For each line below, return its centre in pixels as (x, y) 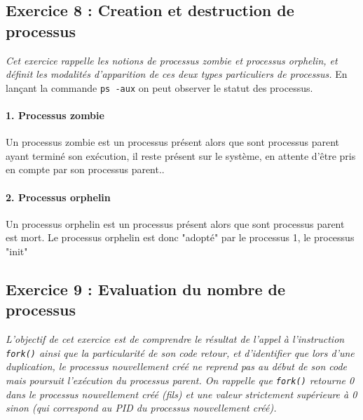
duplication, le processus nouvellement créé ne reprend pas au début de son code (177, 366)
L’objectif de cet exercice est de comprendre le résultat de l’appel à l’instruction (175, 339)
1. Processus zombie (55, 115)
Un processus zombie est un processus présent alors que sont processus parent (172, 142)
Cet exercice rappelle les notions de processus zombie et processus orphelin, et (172, 60)
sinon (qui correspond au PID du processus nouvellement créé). (141, 408)
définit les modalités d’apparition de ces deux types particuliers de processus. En (177, 74)
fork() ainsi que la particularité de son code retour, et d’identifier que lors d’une (180, 352)
